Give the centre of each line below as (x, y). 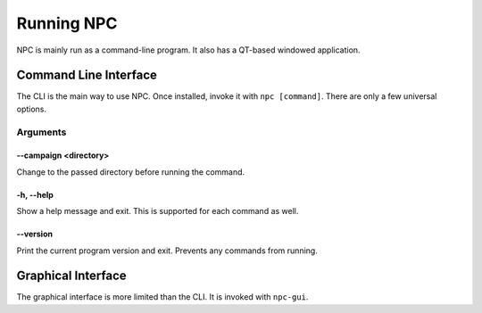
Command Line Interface (87, 75)
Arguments (42, 132)
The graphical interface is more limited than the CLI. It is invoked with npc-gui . (162, 297)
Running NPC (67, 23)
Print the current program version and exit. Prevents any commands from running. (167, 251)
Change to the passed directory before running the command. (131, 172)
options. (32, 109)
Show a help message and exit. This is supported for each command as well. (158, 211)
